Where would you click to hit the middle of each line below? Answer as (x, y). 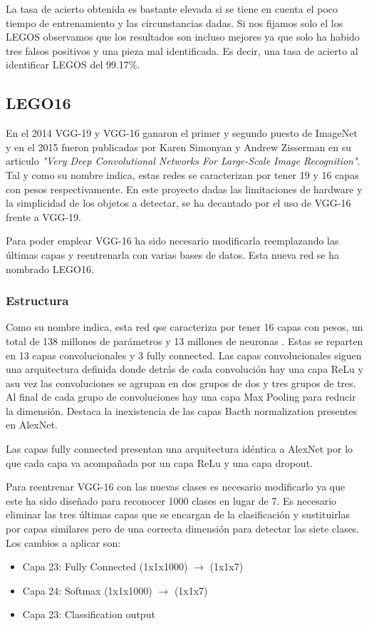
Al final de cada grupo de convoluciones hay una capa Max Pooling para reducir (181, 397)
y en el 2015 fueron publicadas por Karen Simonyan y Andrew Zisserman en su (179, 147)
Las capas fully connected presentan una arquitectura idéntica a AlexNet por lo (180, 449)
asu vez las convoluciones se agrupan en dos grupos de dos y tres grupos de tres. (181, 383)
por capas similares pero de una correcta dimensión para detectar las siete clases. (183, 529)
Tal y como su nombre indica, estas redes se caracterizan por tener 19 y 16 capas (182, 174)
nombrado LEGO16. (50, 268)
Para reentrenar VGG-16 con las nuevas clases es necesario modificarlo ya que (176, 487)
